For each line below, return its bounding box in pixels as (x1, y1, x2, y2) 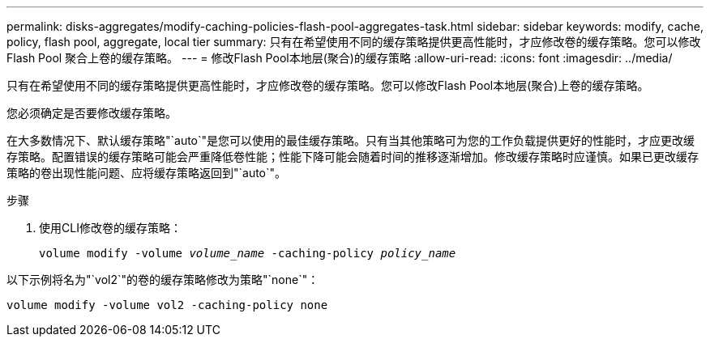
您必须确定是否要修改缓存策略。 (6, 106, 177, 120)
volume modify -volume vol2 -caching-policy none (6, 299, 328, 311)
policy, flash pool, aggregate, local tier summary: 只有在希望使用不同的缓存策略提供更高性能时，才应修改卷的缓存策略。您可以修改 (6, 35, 701, 49)
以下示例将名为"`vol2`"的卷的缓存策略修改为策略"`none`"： (6, 273, 319, 286)
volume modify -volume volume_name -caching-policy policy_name (39, 247, 456, 260)
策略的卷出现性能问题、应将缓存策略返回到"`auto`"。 (6, 166, 287, 180)
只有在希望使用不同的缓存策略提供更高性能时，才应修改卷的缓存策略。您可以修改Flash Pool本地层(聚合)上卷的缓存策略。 (6, 78, 649, 92)
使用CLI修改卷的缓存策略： (39, 221, 182, 235)
